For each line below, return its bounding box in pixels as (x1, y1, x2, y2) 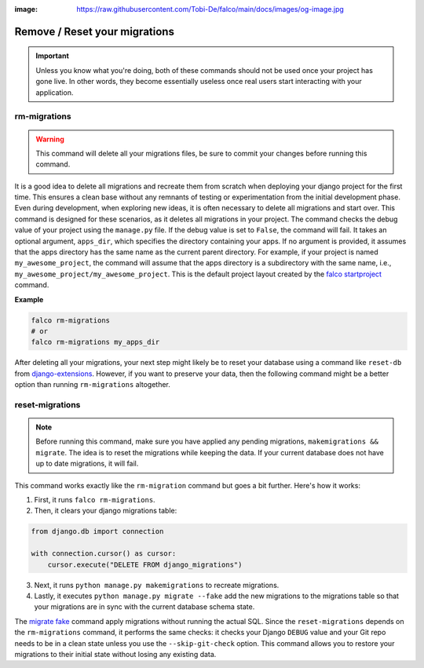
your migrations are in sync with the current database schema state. (34, 602, 255, 611)
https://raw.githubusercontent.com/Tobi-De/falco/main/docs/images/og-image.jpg (76, 5, 345, 13)
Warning (35, 134, 64, 144)
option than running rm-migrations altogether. (14, 380, 170, 389)
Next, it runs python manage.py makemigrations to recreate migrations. (34, 580, 280, 590)
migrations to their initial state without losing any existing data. (14, 649, 217, 659)
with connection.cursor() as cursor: (31, 549, 177, 558)
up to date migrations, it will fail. (35, 459, 139, 469)
